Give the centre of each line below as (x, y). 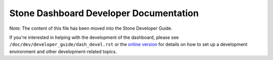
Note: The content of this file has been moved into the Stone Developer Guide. (91, 28)
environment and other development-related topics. (63, 51)
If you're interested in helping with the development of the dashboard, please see (94, 37)
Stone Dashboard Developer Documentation (104, 13)
